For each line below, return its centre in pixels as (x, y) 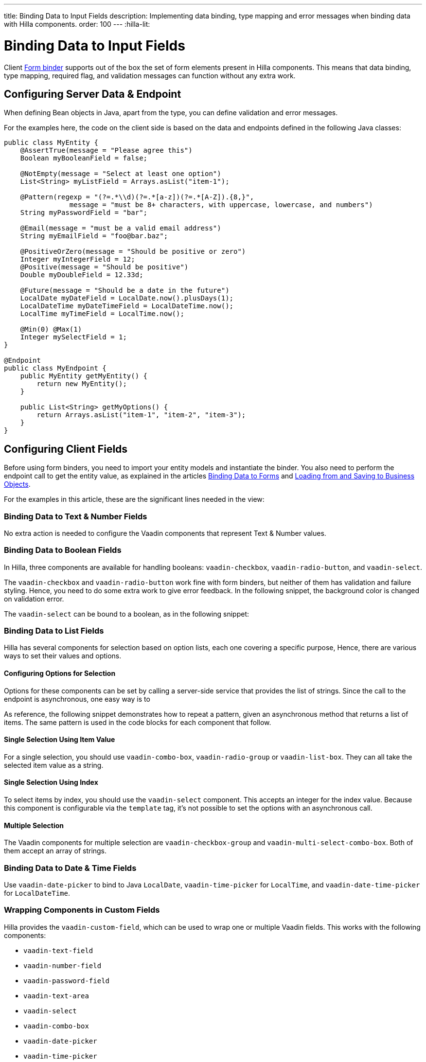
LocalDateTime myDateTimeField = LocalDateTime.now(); (127, 306)
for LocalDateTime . (37, 893)
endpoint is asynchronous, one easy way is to (77, 699)
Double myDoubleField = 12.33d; (82, 275)
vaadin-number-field (62, 965)
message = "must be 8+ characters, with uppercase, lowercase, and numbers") (221, 205)
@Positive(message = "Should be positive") (104, 267)
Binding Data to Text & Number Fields (76, 516)
